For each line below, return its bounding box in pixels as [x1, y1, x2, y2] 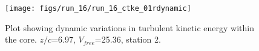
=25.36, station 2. [94, 33, 161, 46]
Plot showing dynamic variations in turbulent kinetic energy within [5, 21, 254, 34]
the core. [5, 33, 37, 46]
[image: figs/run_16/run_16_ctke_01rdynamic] [5, 4, 191, 13]
